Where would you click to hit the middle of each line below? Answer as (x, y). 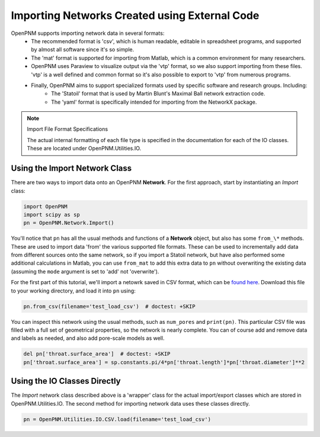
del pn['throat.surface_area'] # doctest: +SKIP (97, 354)
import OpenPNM (45, 206)
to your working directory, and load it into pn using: (73, 291)
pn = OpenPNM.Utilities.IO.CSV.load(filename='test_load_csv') (117, 419)
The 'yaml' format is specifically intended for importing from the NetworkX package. (154, 102)
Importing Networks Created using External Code (135, 15)
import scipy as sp (52, 214)
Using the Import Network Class (71, 168)
